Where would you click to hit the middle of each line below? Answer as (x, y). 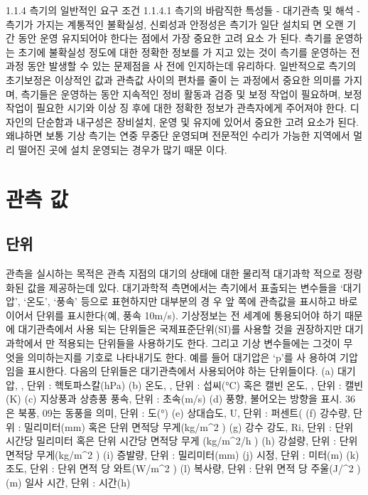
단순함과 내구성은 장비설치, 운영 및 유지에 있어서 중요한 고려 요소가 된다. (197, 121)
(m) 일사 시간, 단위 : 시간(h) (68, 483)
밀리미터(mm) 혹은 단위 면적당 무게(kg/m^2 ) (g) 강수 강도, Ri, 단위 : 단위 (189, 426)
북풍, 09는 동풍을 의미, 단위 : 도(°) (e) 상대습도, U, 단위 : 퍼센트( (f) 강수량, (184, 413)
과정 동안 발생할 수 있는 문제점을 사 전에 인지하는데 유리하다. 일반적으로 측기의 (181, 66)
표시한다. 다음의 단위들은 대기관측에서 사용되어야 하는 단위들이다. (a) (181, 371)
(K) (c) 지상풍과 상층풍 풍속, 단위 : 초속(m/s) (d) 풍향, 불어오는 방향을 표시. (174, 399)
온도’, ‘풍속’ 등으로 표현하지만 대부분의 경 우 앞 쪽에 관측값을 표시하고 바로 (192, 301)
